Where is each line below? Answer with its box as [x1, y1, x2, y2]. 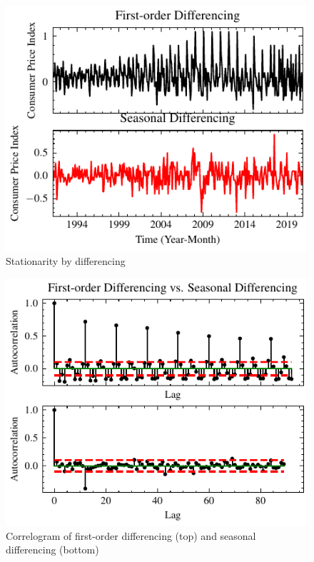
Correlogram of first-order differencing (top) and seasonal [6, 528, 256, 543]
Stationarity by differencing [6, 254, 126, 269]
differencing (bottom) [6, 542, 99, 557]
